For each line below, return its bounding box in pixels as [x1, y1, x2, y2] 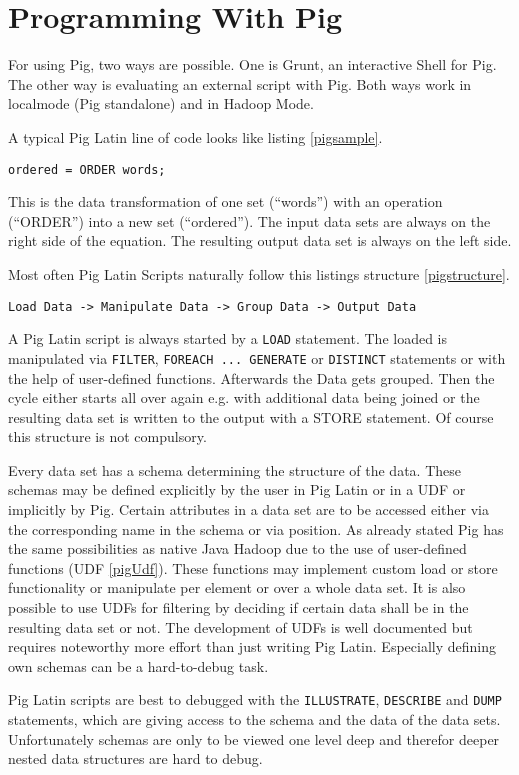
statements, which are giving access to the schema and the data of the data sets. [8, 709, 501, 730]
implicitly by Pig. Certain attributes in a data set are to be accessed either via [8, 499, 489, 520]
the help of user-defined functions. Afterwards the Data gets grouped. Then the [8, 367, 495, 388]
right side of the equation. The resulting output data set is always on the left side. [8, 230, 512, 251]
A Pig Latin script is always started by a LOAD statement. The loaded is [8, 328, 448, 349]
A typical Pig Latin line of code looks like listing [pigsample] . [8, 126, 383, 147]
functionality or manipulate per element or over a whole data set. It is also [8, 577, 466, 598]
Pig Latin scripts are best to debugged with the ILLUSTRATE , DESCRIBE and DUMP [8, 689, 502, 710]
